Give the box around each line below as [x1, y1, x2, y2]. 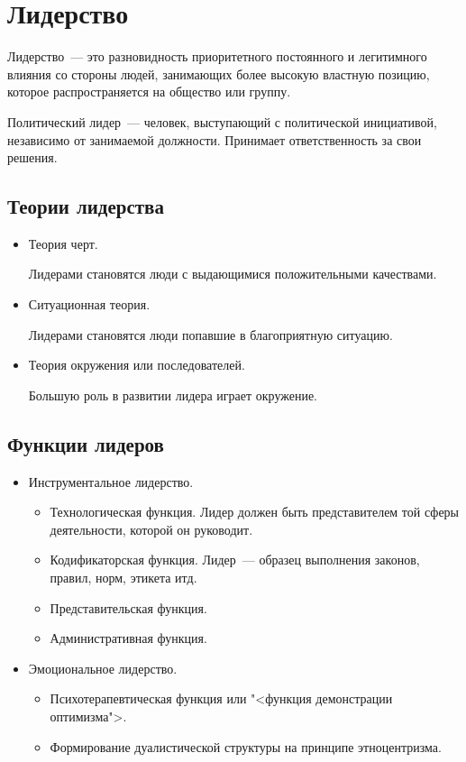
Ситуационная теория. [28, 295, 151, 314]
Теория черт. [28, 234, 98, 252]
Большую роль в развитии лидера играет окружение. [28, 385, 318, 404]
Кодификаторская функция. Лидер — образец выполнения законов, [50, 550, 420, 569]
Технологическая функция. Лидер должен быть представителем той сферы [50, 502, 460, 521]
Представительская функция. [50, 598, 207, 617]
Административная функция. [50, 629, 207, 647]
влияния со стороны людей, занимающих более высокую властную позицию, [7, 64, 430, 83]
